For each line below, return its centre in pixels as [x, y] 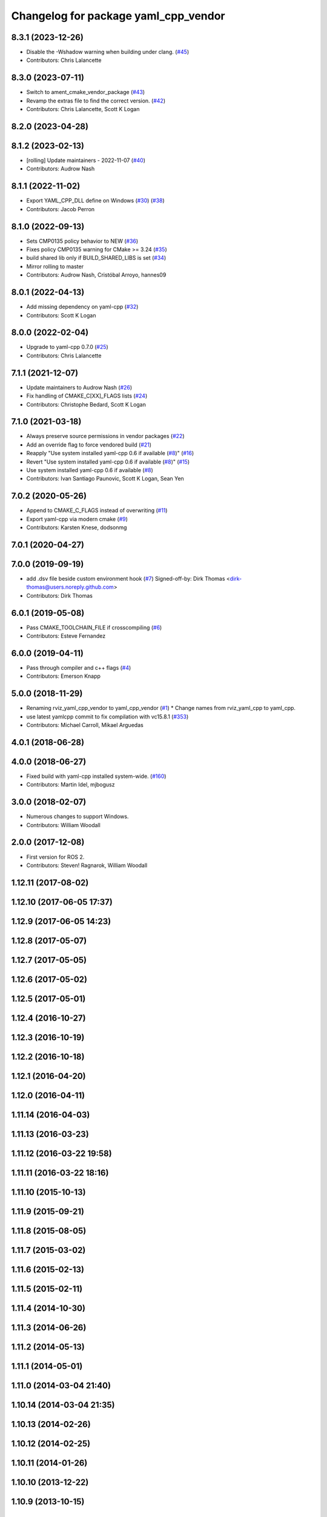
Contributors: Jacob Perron [61, 209]
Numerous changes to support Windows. [78, 817]
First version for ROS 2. [55, 857]
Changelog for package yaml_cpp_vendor [118, 16]
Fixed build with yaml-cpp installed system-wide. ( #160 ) [96, 776]
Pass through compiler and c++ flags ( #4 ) [79, 667]
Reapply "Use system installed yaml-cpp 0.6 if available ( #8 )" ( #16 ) [110, 453]
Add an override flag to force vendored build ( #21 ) [89, 444]
